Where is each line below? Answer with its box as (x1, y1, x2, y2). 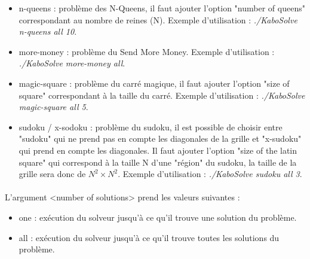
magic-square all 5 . (19, 100, 88, 113)
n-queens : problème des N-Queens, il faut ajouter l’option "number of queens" (19, 2, 305, 14)
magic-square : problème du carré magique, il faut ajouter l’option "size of (19, 77, 290, 89)
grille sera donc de (19, 167, 86, 180)
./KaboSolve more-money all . (19, 57, 125, 69)
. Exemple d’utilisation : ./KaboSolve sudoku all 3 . (118, 167, 302, 180)
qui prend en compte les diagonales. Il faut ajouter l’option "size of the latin (19, 144, 297, 156)
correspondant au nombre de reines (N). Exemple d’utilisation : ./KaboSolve (19, 13, 297, 26)
